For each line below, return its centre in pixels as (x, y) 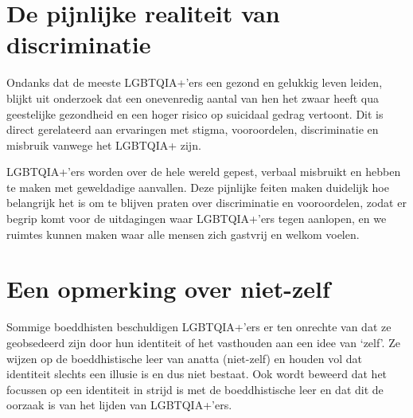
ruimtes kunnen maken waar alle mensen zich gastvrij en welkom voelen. (183, 234)
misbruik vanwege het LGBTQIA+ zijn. (104, 145)
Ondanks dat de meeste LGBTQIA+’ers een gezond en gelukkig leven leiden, (195, 82)
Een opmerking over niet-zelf (168, 289)
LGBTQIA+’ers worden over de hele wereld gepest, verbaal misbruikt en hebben (204, 172)
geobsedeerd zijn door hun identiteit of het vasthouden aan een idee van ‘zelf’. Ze (203, 342)
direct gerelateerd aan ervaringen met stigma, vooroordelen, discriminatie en (193, 129)
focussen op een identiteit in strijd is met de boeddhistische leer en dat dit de (195, 389)
